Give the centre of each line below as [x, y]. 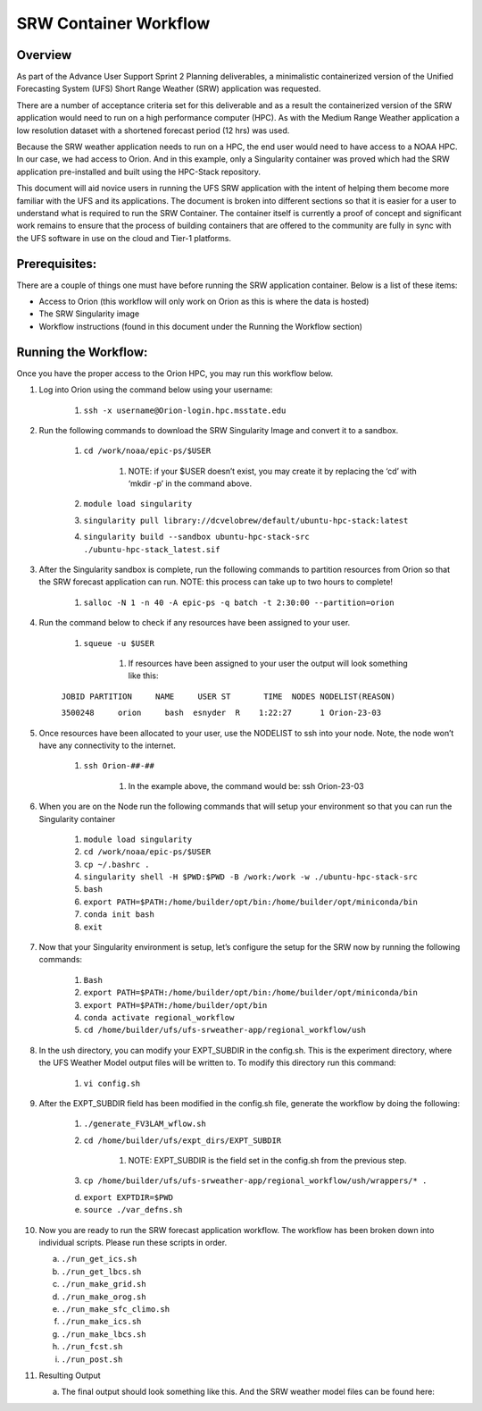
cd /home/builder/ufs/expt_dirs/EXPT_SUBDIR [183, 1140]
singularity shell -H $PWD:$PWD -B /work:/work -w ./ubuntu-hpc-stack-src [251, 877]
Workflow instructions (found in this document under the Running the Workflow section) [201, 326]
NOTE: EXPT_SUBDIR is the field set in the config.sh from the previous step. [267, 1161]
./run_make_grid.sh [104, 1284]
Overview [44, 55]
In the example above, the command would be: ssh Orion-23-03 [246, 785]
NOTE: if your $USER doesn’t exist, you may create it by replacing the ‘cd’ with [272, 471]
